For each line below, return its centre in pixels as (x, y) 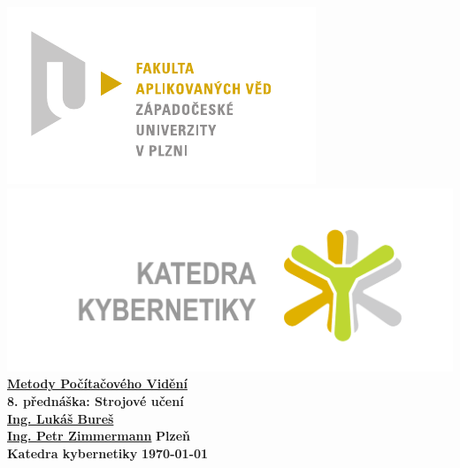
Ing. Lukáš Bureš (61, 418)
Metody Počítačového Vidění (97, 384)
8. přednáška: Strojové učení (96, 400)
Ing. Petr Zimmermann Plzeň (99, 436)
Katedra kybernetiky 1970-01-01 (108, 453)
